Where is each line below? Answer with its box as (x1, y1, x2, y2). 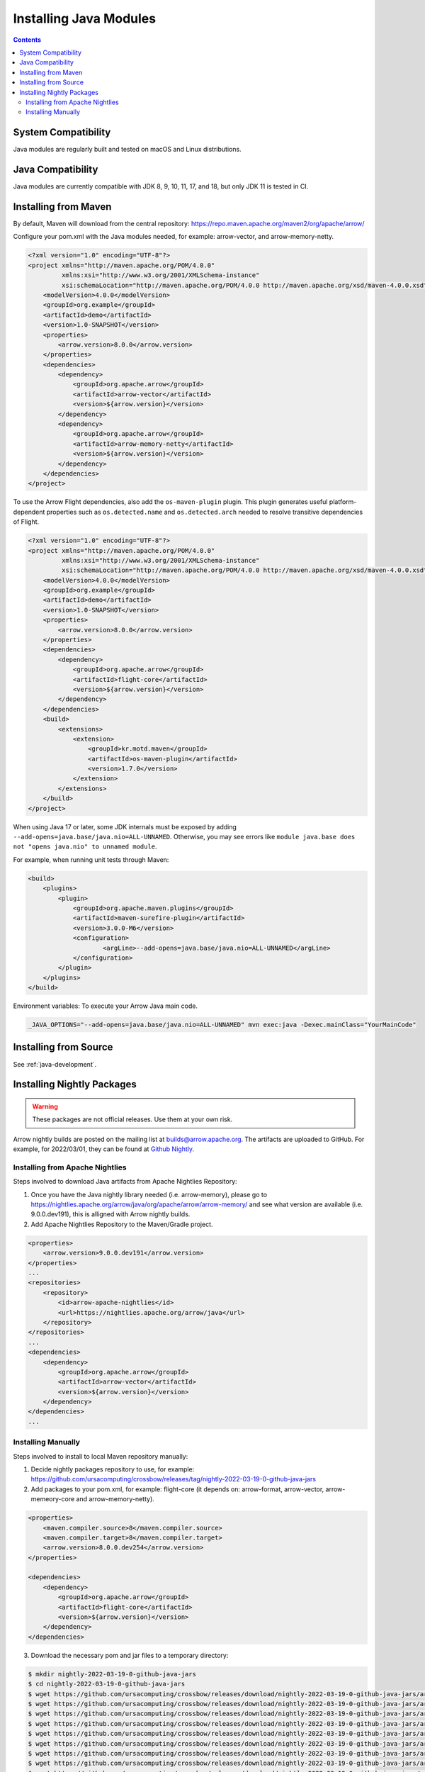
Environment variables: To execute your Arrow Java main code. (13, 1002, 198, 1010)
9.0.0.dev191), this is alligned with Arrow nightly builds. (30, 1210, 191, 1218)
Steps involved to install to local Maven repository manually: (13, 1452, 188, 1460)
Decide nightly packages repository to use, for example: (30, 1464, 195, 1474)
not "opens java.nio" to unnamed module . (13, 842, 157, 851)
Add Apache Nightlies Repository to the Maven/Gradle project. (30, 1220, 213, 1228)
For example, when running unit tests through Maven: (13, 855, 169, 864)
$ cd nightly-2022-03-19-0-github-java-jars (28, 1680, 186, 1688)
